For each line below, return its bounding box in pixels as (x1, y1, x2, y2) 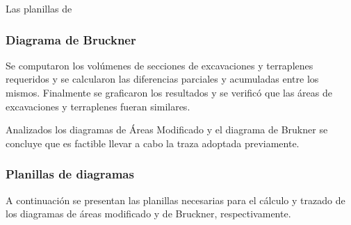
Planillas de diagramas (6, 165, 134, 183)
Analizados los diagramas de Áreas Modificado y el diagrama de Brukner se (6, 122, 328, 137)
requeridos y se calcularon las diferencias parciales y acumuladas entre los (6, 72, 319, 86)
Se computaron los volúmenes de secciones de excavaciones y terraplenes (6, 58, 313, 72)
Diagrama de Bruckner (6, 31, 136, 48)
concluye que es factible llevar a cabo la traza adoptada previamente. (6, 135, 300, 150)
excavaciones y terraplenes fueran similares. (6, 99, 190, 113)
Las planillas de (6, 1, 72, 15)
